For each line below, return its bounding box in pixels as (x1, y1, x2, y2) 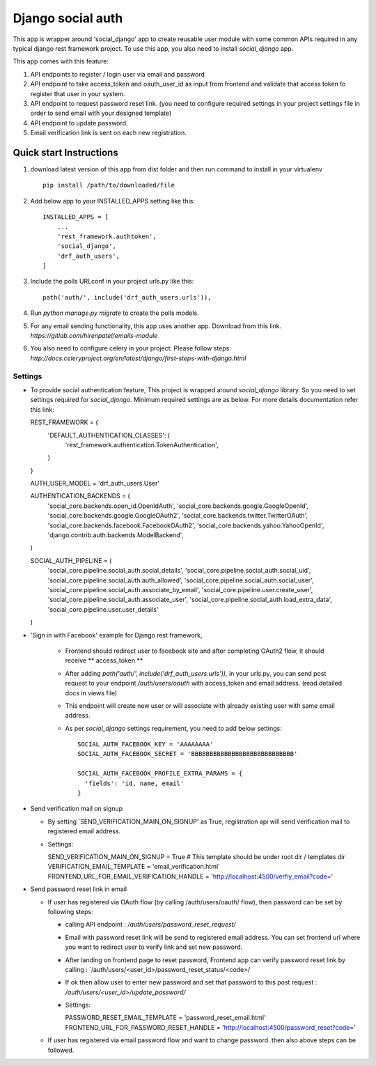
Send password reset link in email (30, 885, 127, 893)
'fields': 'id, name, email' (84, 779, 185, 787)
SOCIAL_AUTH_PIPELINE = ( (30, 556, 112, 564)
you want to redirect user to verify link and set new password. (65, 943, 243, 951)
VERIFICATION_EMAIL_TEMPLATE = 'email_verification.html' (47, 863, 221, 871)
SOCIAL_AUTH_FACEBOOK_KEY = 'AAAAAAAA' (77, 741, 214, 748)
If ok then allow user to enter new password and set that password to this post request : (65, 978, 318, 987)
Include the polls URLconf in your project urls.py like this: (30, 277, 194, 286)
